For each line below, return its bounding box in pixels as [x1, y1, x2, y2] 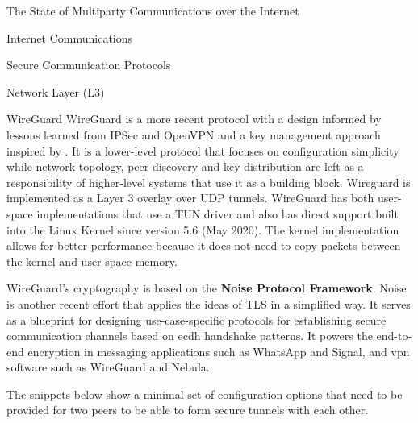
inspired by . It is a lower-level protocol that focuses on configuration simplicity [6, 142, 399, 159]
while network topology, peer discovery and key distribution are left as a [6, 158, 364, 175]
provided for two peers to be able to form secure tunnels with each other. [6, 401, 369, 418]
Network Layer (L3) [6, 83, 105, 100]
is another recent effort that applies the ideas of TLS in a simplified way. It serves [6, 295, 411, 312]
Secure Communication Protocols [6, 56, 171, 73]
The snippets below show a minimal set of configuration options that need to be [6, 385, 403, 402]
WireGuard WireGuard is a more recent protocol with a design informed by [6, 110, 382, 127]
